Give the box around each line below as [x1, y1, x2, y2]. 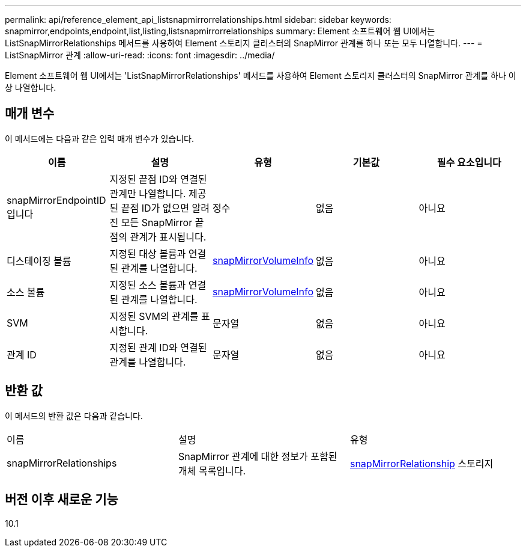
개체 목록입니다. [178, 464, 246, 477]
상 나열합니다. [5, 82, 56, 93]
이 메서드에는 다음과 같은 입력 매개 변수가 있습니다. [5, 133, 194, 144]
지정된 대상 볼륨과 [109, 247, 186, 260]
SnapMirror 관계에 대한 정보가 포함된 [178, 450, 337, 462]
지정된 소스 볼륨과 [109, 278, 186, 291]
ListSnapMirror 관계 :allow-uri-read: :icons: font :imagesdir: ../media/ [5, 50, 275, 60]
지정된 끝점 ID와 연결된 [109, 173, 207, 185]
